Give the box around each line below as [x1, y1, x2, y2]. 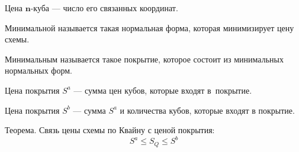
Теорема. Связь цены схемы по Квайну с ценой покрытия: [5, 124, 215, 136]
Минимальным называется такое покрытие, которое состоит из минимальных [5, 52, 284, 65]
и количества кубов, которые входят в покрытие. [120, 104, 295, 116]
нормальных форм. [5, 64, 72, 77]
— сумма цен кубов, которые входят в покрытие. [73, 84, 252, 96]
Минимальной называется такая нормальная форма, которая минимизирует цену [5, 21, 294, 34]
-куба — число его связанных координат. [30, 2, 178, 14]
